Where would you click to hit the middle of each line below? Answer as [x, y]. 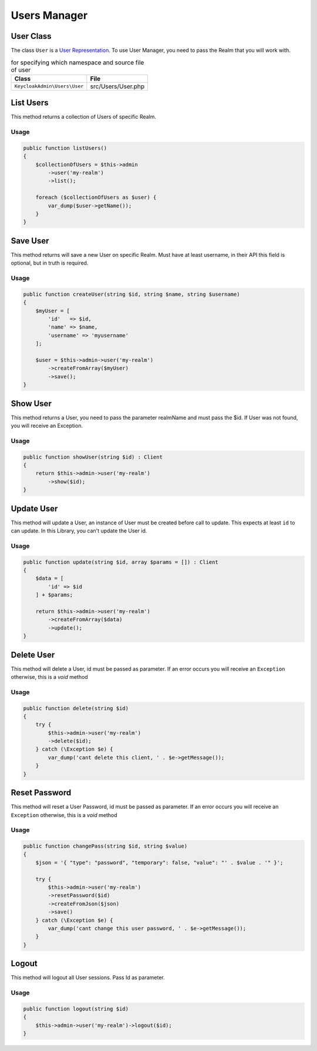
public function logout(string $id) [76, 1009]
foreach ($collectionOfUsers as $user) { [96, 198]
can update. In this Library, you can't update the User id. [79, 531]
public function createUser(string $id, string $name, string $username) [131, 294]
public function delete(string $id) [76, 708]
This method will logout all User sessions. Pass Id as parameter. [88, 978]
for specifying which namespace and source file [77, 62]
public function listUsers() [65, 148]
